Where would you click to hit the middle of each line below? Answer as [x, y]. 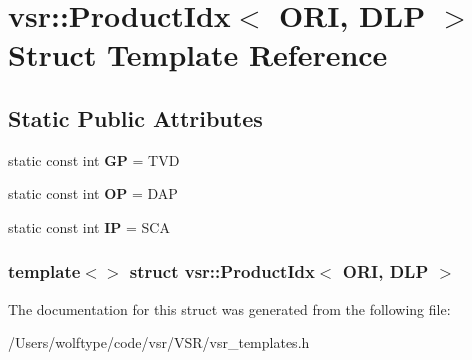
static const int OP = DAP [93, 193]
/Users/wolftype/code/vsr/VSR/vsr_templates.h [159, 342]
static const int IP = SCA [89, 226]
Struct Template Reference [198, 54]
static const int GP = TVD [94, 159]
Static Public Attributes [135, 117]
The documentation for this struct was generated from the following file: [229, 308]
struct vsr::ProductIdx [222, 271]
